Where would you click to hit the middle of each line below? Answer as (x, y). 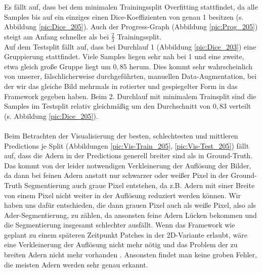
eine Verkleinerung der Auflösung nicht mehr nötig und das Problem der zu (121, 244)
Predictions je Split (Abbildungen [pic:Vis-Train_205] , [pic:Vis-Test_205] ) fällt (127, 145)
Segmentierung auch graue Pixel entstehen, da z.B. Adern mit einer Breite (140, 185)
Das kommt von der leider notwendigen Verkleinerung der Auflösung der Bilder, (128, 165)
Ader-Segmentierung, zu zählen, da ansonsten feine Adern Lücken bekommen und (130, 215)
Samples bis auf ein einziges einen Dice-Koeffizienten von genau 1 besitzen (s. (124, 16)
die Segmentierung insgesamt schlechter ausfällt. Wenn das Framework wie (120, 225)
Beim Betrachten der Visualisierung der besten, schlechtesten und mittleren (121, 135)
